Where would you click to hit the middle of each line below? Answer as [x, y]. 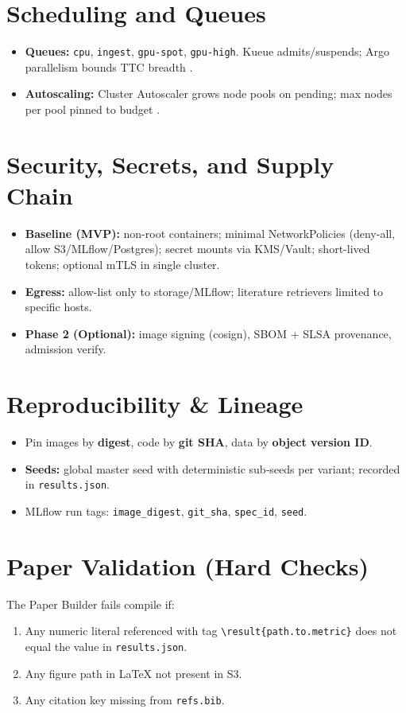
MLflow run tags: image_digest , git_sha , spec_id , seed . [166, 511]
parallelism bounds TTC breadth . [109, 66]
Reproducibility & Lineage [155, 404]
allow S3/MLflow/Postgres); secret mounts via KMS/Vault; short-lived [197, 249]
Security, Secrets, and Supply [170, 164]
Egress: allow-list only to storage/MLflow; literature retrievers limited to [204, 291]
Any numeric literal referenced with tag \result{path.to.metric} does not [211, 631]
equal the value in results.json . [106, 647]
